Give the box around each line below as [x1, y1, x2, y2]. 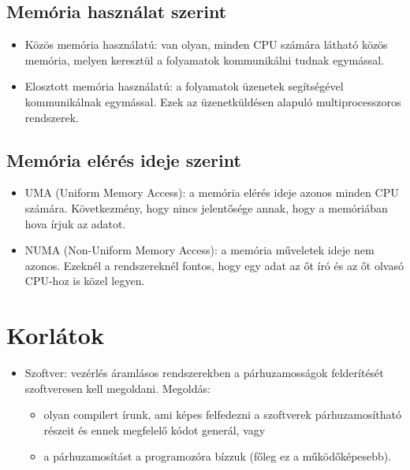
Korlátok [6, 319, 104, 351]
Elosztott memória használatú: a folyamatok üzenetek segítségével [24, 78, 344, 94]
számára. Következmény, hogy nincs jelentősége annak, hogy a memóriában [24, 199, 388, 216]
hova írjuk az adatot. [24, 215, 126, 231]
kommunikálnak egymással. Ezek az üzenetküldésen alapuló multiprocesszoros [24, 93, 401, 109]
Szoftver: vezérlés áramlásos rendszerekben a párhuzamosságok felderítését [24, 365, 384, 381]
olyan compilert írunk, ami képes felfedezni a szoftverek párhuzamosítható [43, 406, 402, 423]
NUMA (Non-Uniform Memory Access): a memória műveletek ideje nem [24, 242, 375, 258]
